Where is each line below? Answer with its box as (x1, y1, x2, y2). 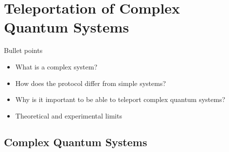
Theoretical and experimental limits (15, 110, 122, 120)
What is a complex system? (15, 61, 97, 71)
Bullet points (4, 45, 43, 55)
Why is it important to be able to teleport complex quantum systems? (15, 94, 226, 104)
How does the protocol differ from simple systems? (15, 78, 166, 88)
